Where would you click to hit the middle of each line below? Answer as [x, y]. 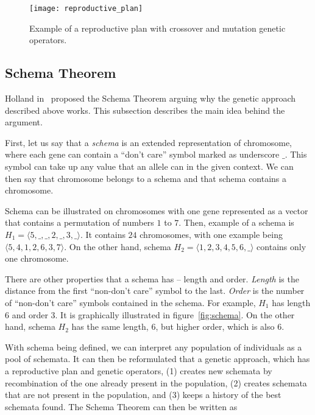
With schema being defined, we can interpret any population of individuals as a [154, 347]
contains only [281, 246]
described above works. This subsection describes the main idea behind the [145, 110]
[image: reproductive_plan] [86, 9]
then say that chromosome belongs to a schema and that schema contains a [146, 178]
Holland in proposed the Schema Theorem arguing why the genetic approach [150, 98]
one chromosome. [37, 258]
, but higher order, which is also [215, 326]
